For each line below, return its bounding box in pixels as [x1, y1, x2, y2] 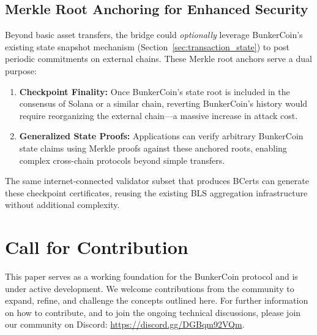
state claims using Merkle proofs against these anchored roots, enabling [19, 141, 287, 154]
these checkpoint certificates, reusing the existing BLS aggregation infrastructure [5, 186, 308, 199]
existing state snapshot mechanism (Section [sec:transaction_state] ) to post [5, 40, 290, 53]
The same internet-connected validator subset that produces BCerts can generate [5, 174, 309, 187]
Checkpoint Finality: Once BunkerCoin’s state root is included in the [19, 85, 290, 98]
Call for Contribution [5, 234, 188, 260]
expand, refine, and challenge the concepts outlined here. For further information [5, 294, 308, 307]
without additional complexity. [5, 198, 120, 211]
